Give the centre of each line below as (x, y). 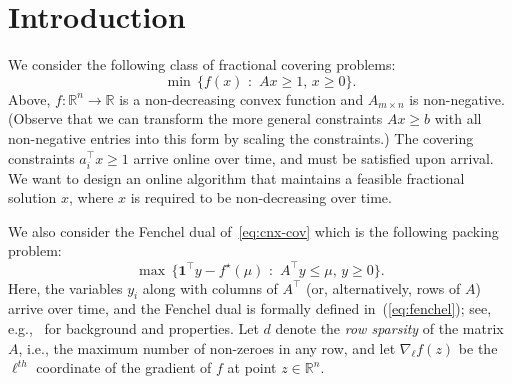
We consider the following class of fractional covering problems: (202, 64)
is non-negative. (457, 98)
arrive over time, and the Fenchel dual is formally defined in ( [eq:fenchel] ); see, (250, 308)
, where (91, 197)
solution (32, 197)
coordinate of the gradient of (124, 367)
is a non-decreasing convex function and (241, 98)
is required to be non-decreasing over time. (261, 197)
